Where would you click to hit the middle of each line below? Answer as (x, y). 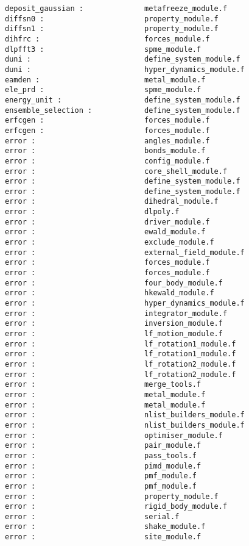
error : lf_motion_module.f (114, 334)
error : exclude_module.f (110, 242)
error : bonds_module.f (105, 151)
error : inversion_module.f (114, 324)
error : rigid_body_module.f (116, 507)
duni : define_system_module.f (123, 59)
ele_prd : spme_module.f (103, 90)
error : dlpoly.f (92, 212)
